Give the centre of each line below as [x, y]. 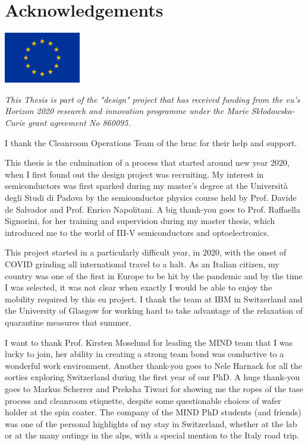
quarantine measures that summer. [68, 322]
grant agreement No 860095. [79, 123]
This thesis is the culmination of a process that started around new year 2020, [147, 162]
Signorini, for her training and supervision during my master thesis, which [140, 221]
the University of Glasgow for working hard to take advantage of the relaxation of [154, 310]
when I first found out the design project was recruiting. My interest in [134, 174]
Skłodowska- [273, 111]
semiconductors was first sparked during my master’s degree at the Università [147, 186]
